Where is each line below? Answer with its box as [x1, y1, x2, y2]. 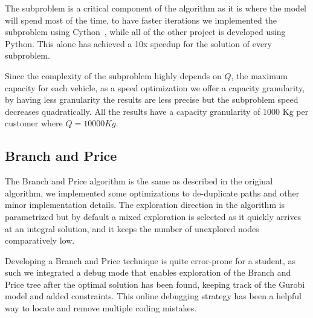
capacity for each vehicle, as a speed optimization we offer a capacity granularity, [5, 81, 305, 94]
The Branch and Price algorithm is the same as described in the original [5, 175, 273, 187]
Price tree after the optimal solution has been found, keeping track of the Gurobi [5, 277, 305, 290]
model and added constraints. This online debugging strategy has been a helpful [5, 290, 302, 302]
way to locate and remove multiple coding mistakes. [5, 302, 197, 314]
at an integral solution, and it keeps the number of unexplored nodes [5, 222, 259, 235]
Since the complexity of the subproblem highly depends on [5, 69, 222, 82]
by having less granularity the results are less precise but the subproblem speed [5, 93, 298, 106]
